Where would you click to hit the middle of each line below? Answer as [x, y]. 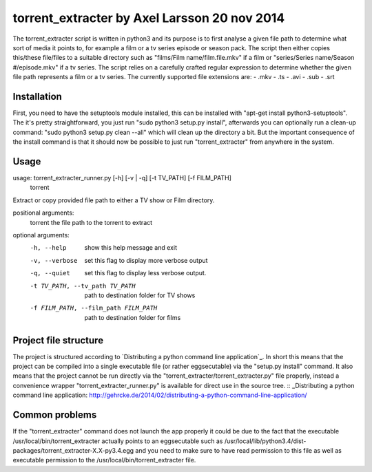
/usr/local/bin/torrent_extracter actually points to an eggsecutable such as [118, 441]
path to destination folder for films [133, 317]
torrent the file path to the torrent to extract [91, 222]
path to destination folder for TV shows [140, 295]
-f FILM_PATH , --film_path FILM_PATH [94, 308]
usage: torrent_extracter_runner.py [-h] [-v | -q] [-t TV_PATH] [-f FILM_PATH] [122, 178]
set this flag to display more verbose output [146, 260]
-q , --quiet [50, 273]
